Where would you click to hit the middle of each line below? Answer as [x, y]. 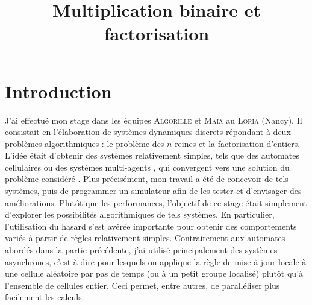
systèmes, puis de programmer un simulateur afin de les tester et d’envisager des [153, 191]
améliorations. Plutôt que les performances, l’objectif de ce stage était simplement [156, 202]
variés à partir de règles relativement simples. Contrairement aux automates [145, 238]
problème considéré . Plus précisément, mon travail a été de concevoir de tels [147, 179]
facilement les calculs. [45, 297]
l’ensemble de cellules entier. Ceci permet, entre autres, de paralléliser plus [142, 285]
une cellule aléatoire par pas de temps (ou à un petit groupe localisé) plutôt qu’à [154, 273]
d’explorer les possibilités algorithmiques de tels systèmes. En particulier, [140, 214]
